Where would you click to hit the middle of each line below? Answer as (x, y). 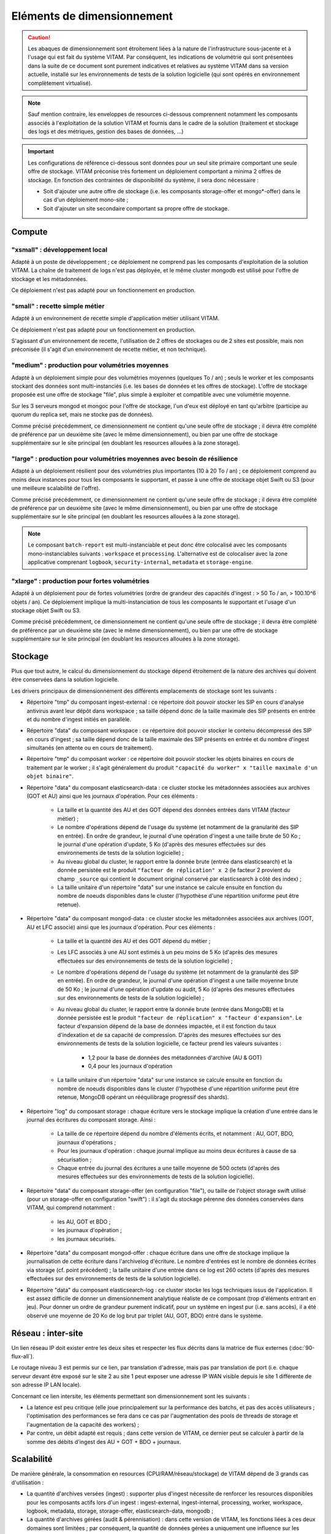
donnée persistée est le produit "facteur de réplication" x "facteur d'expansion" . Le (180, 1018)
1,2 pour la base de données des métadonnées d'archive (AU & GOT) (175, 1057)
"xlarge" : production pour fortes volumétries (80, 581)
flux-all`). (23, 1357)
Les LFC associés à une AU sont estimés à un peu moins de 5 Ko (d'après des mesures (168, 952)
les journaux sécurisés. (87, 1239)
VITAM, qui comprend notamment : (71, 1208)
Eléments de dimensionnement (92, 16)
